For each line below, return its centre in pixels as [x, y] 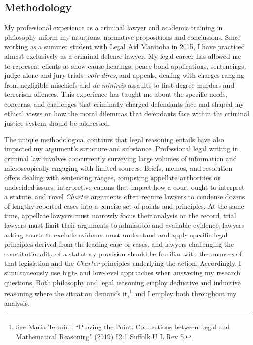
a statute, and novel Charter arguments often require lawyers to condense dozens [125, 196]
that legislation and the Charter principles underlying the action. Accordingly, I [123, 263]
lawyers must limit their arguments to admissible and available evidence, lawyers [125, 225]
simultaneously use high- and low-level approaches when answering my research [122, 273]
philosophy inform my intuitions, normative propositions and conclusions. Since [123, 37]
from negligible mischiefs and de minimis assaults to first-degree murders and [119, 84]
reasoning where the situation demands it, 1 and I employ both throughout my [120, 293]
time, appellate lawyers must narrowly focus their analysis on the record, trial [120, 215]
